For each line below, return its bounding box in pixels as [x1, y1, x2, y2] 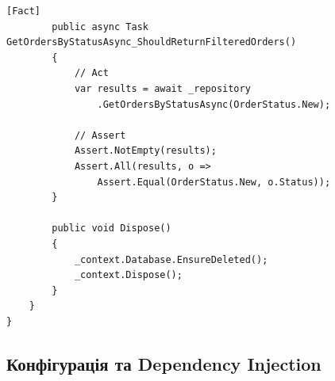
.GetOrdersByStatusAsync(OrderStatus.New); [97, 98, 331, 110]
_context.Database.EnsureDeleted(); [74, 253, 268, 265]
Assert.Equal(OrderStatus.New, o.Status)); [97, 176, 331, 188]
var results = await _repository [74, 82, 251, 94]
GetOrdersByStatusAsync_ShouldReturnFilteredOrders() [6, 36, 297, 48]
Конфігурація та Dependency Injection [6, 351, 322, 375]
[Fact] [6, 6, 40, 17]
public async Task [52, 21, 148, 32]
